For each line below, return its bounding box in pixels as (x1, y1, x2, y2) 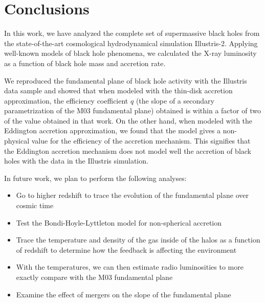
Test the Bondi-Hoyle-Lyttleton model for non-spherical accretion (16, 217, 222, 228)
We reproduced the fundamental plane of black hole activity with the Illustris (4, 75, 247, 86)
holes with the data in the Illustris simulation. (4, 155, 148, 166)
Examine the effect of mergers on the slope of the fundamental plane (16, 289, 231, 299)
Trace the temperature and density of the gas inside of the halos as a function (16, 234, 260, 245)
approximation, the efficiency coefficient (4, 95, 128, 106)
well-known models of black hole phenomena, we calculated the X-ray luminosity (4, 48, 257, 58)
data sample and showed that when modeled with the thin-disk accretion (4, 85, 233, 96)
